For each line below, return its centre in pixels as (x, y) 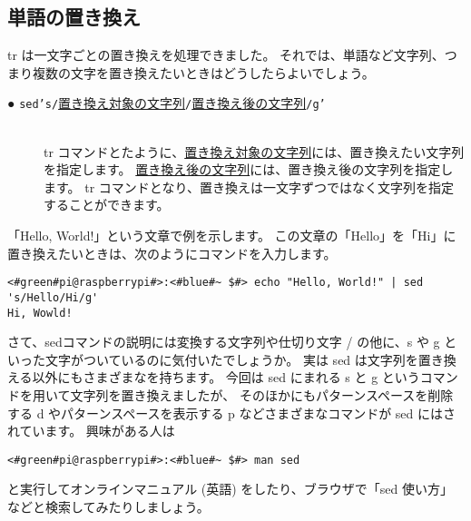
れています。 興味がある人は (91, 431)
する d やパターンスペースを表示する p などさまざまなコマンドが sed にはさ (231, 413)
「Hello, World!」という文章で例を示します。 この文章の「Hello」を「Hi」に (232, 236)
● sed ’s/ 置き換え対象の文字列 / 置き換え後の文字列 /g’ (167, 103)
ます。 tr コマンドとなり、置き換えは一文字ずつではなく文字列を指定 (249, 187)
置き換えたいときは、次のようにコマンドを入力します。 (172, 253)
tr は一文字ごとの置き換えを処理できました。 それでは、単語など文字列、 (226, 55)
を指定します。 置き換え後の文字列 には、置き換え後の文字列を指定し (249, 169)
